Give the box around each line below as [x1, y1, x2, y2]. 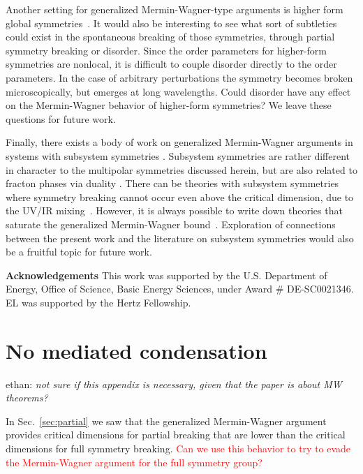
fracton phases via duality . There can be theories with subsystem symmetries [6, 176, 339, 191]
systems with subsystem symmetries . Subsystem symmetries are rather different [6, 148, 350, 163]
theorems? [6, 390, 48, 405]
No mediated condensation [6, 336, 267, 364]
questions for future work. [6, 111, 116, 126]
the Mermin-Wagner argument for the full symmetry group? [6, 454, 262, 469]
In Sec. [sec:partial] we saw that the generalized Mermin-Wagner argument [6, 413, 327, 428]
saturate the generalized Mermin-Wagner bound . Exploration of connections [6, 216, 336, 231]
